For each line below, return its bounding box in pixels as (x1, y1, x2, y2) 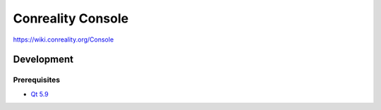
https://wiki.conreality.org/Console (13, 35, 114, 44)
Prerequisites (13, 75, 60, 85)
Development (13, 54, 74, 66)
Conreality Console (13, 11, 129, 26)
